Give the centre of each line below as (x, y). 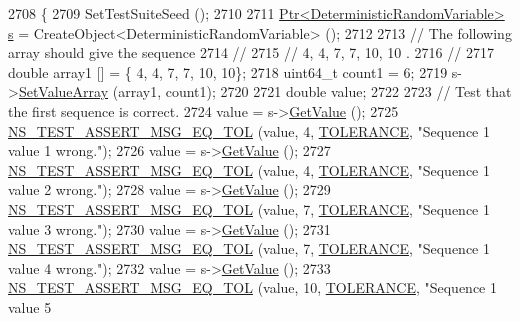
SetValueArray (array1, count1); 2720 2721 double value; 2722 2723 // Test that (265, 91)
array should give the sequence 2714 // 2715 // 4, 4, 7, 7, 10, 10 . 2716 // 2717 (251, 52)
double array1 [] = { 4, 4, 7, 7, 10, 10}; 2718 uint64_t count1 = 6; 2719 (228, 71)
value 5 (30, 306)
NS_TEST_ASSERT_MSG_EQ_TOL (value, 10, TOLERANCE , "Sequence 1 (252, 287)
